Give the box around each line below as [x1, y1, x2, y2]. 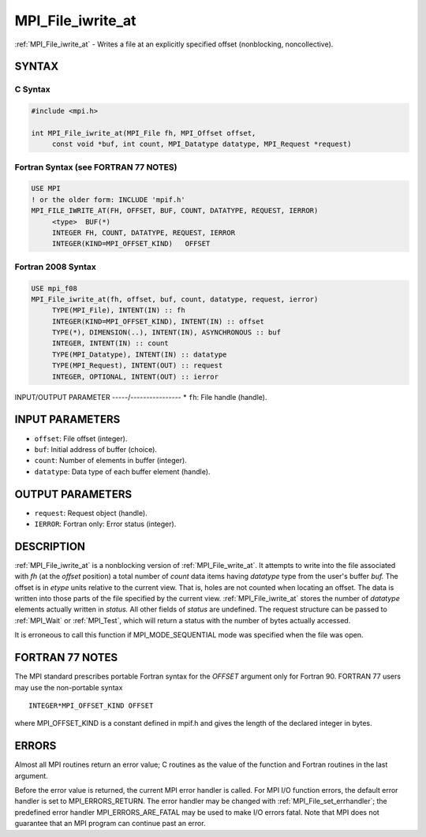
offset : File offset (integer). [34, 434, 128, 443]
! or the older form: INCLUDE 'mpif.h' [31, 195, 185, 204]
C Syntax [14, 84, 50, 95]
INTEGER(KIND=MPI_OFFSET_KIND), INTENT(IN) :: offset [51, 316, 264, 326]
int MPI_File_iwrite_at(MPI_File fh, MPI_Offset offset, [31, 129, 256, 137]
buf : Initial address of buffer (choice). [34, 444, 158, 454]
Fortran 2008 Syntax [14, 261, 96, 272]
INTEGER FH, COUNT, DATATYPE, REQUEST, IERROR [51, 228, 236, 237]
